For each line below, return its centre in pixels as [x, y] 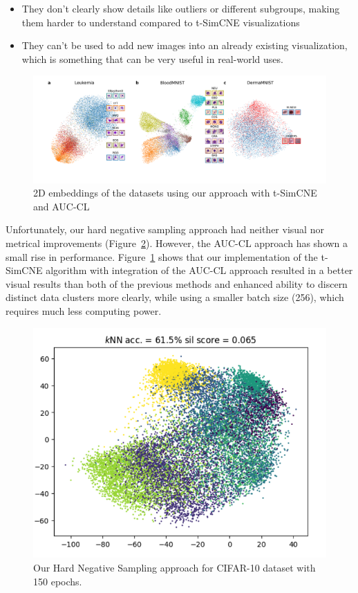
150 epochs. [58, 581]
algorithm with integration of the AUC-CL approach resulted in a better [199, 270]
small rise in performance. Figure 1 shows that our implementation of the [162, 256]
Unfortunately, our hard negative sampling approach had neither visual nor [165, 229]
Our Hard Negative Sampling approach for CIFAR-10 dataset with [175, 567]
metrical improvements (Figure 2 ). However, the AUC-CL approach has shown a [177, 243]
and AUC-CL [62, 206]
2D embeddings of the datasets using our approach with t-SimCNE [175, 193]
